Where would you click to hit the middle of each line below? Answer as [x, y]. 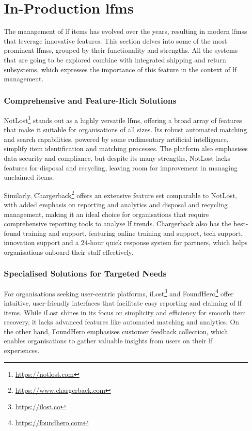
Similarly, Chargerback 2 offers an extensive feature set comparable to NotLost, [121, 194]
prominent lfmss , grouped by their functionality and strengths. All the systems [121, 50]
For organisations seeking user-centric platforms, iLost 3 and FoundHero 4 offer [119, 292]
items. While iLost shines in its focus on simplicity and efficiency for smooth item [125, 312]
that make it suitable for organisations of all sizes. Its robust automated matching [126, 130]
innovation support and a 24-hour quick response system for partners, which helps [126, 242]
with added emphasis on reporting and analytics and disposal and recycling [116, 204]
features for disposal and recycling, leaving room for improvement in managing [121, 167]
